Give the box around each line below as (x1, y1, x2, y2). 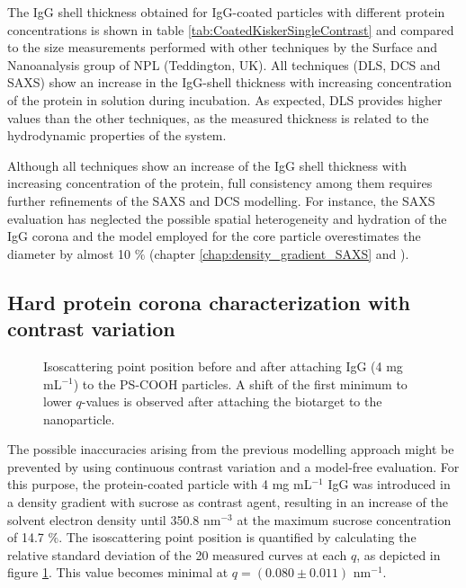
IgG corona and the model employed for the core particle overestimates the (7, 227, 421, 245)
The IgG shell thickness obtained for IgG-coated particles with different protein (7, 3, 445, 21)
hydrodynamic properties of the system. (7, 126, 227, 145)
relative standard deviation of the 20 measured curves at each (7, 545, 347, 564)
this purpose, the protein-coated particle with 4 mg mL (7, 475, 312, 494)
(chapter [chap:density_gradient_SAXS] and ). (148, 244, 409, 263)
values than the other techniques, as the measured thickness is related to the (7, 108, 429, 127)
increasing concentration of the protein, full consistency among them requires (7, 174, 433, 192)
